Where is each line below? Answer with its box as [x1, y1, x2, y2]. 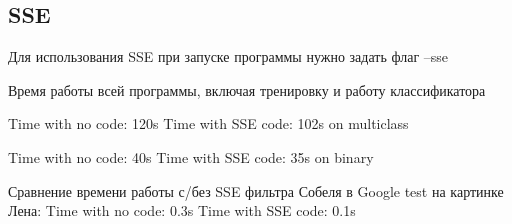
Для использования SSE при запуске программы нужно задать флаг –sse [8, 46, 449, 67]
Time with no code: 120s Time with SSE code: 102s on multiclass [8, 113, 409, 134]
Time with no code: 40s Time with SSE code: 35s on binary [8, 146, 374, 167]
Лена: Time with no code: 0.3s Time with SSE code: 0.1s [8, 200, 356, 221]
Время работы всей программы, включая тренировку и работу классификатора [8, 79, 486, 100]
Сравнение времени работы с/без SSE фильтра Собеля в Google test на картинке [8, 180, 504, 201]
